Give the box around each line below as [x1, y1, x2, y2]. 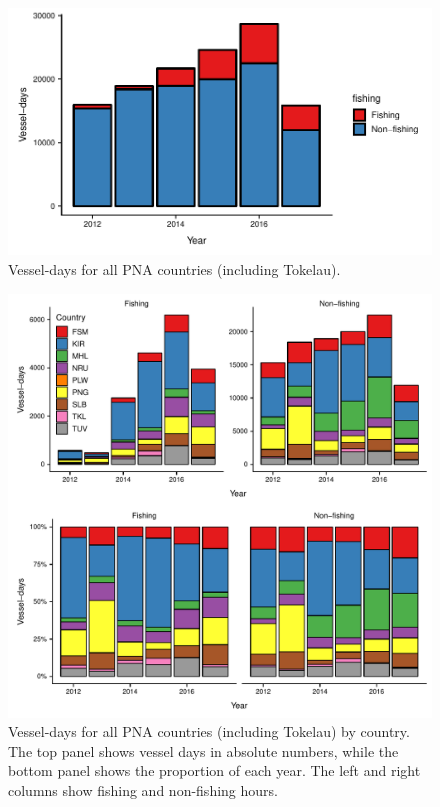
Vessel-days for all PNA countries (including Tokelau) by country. [8, 721, 410, 742]
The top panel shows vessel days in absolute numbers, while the [8, 740, 399, 761]
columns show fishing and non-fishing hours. [8, 779, 278, 800]
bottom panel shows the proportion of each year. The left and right [8, 760, 421, 781]
